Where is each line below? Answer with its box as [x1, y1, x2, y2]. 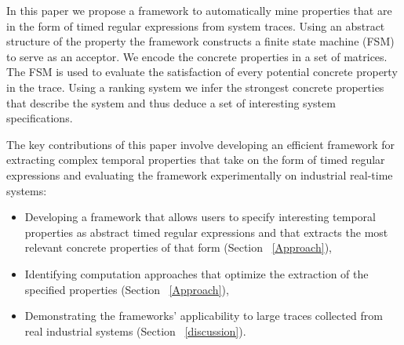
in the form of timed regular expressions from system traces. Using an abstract [6, 17, 385, 34]
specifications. [6, 110, 73, 126]
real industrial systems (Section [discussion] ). [24, 322, 246, 339]
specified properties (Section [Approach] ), [24, 281, 229, 297]
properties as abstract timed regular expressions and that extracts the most [24, 223, 388, 240]
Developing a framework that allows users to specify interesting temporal [24, 209, 376, 225]
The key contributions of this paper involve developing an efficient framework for [6, 136, 395, 152]
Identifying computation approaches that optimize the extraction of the [24, 265, 369, 281]
